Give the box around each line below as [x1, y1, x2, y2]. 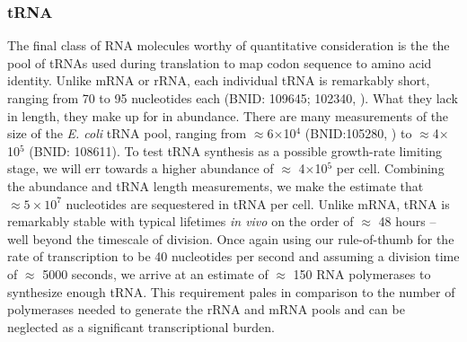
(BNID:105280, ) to [304, 124, 412, 143]
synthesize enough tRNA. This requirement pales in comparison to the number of [7, 282, 455, 301]
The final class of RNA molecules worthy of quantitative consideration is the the [7, 36, 450, 55]
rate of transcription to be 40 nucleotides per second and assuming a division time [7, 247, 460, 266]
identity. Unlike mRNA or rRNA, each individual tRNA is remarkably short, [7, 71, 430, 90]
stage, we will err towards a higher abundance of [7, 159, 274, 178]
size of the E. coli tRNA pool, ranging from [7, 124, 247, 143]
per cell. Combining [336, 159, 445, 178]
